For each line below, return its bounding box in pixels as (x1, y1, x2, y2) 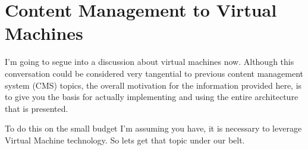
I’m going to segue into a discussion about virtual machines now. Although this (5, 55, 294, 68)
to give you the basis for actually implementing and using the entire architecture (5, 90, 298, 103)
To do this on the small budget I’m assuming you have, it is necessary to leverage (5, 122, 302, 135)
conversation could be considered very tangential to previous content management (5, 67, 304, 79)
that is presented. (5, 102, 68, 114)
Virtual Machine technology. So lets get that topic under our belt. (5, 133, 245, 146)
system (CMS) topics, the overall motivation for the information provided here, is (5, 79, 302, 91)
